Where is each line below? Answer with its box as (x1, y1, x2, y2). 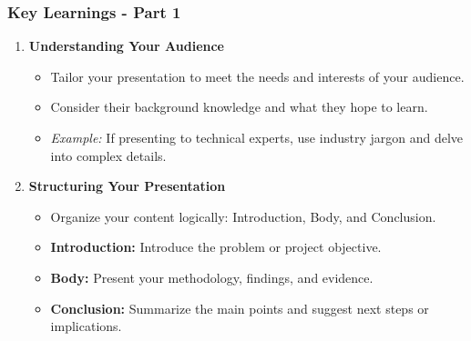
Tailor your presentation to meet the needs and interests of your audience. (50, 66, 465, 85)
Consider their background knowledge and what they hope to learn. (50, 97, 428, 116)
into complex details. (50, 145, 167, 165)
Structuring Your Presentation (28, 176, 226, 196)
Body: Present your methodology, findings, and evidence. (50, 267, 374, 286)
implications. (50, 316, 122, 336)
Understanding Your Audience (28, 36, 224, 55)
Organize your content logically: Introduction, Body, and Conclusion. (50, 206, 436, 226)
